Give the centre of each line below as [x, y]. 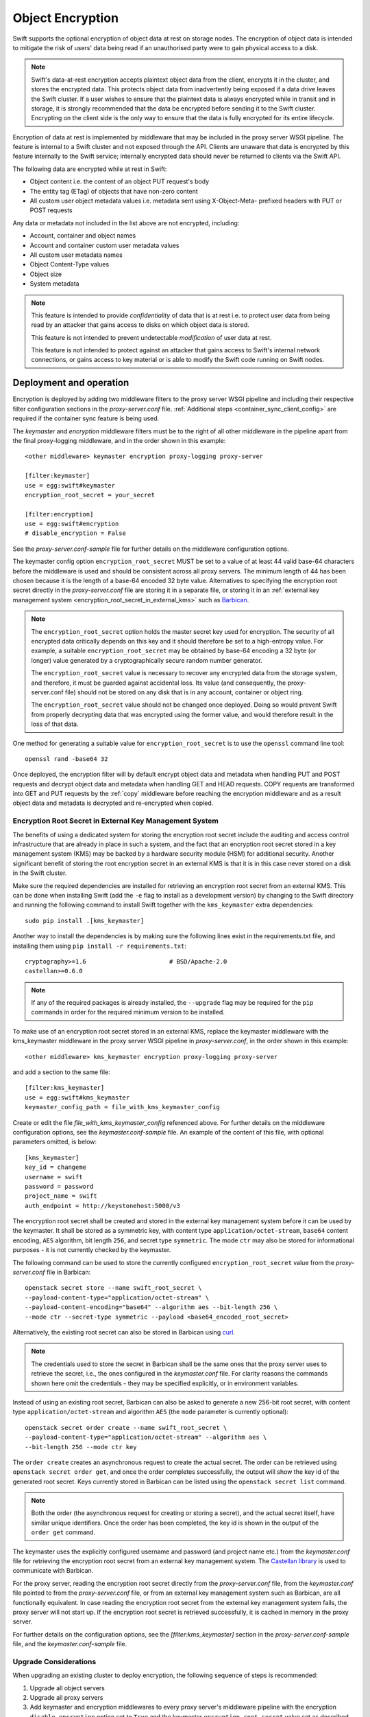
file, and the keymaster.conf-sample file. [70, 1644]
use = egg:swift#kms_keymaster [77, 1098]
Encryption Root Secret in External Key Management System [116, 821]
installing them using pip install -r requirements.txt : [99, 946]
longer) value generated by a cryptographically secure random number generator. [147, 660]
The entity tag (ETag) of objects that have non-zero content [114, 191]
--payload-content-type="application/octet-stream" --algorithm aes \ [146, 1437]
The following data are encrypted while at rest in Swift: [90, 169]
